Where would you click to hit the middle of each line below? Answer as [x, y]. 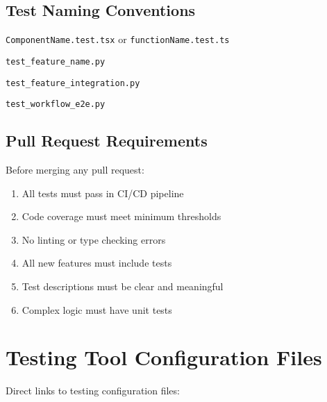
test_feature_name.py [56, 61]
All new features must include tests [97, 263]
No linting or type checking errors [94, 239]
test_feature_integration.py [73, 83]
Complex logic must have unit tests [97, 309]
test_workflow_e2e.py [56, 104]
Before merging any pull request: [75, 170]
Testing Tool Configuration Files [164, 357]
